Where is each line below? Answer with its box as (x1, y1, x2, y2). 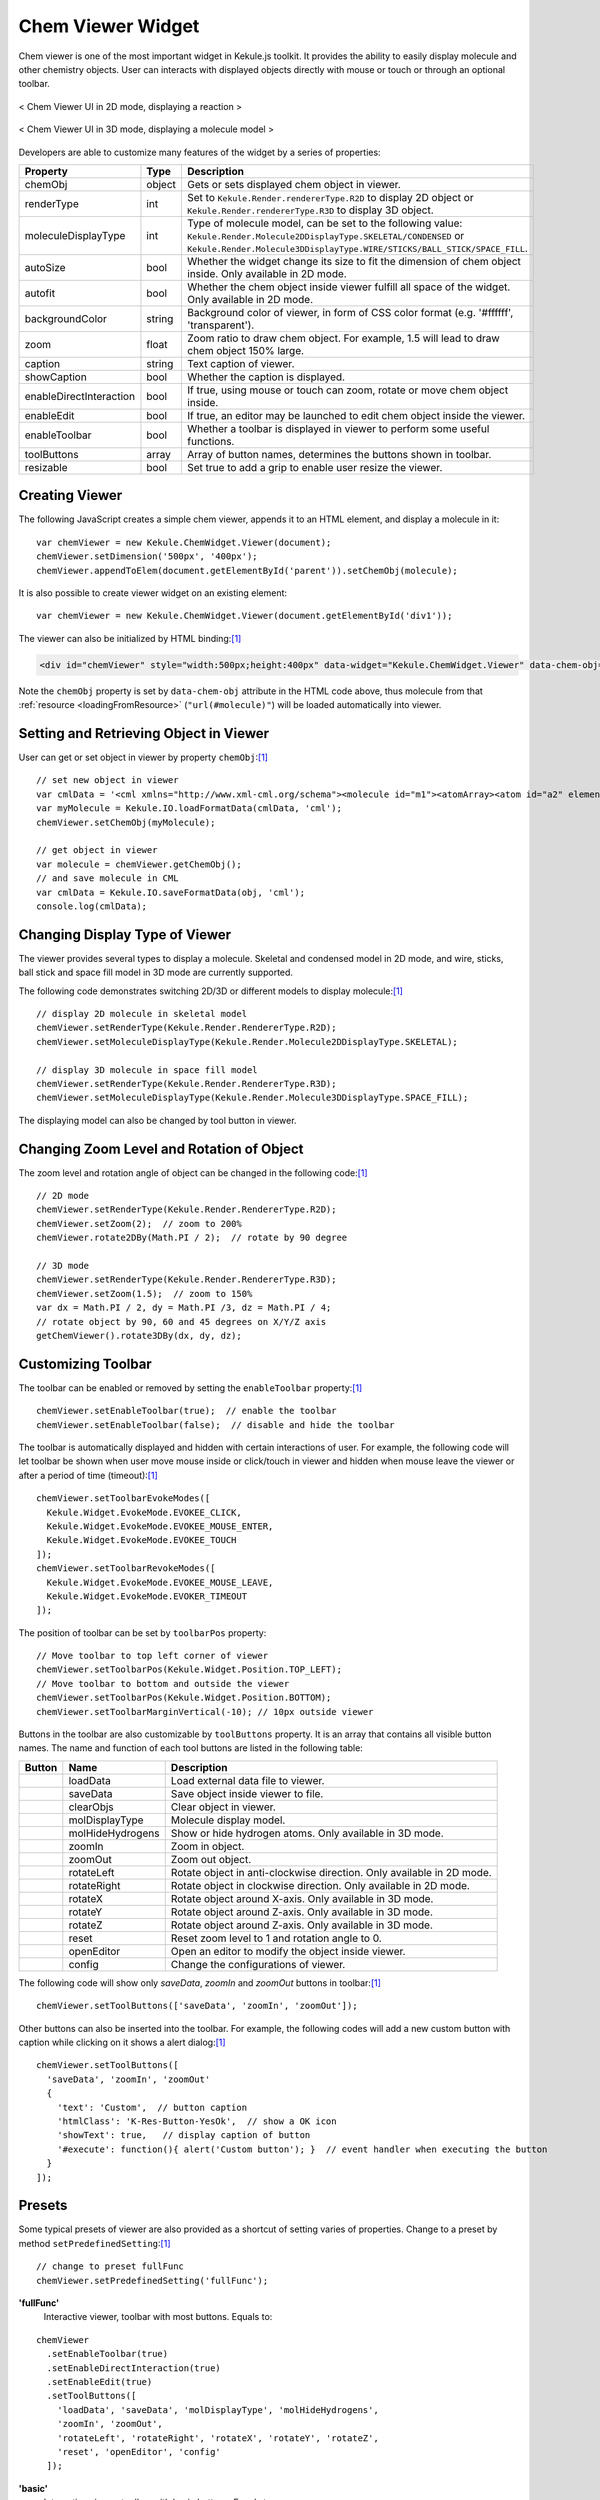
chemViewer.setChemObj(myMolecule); (36, 816, 216, 828)
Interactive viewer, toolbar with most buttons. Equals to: (43, 2311, 273, 2323)
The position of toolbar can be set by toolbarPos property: (18, 1626, 267, 1639)
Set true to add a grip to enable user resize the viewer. (186, 460, 443, 474)
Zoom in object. (170, 1839, 245, 1853)
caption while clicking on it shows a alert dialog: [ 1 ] (18, 2036, 226, 2048)
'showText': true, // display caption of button (56, 2130, 311, 2141)
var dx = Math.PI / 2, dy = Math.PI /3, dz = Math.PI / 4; (36, 1302, 332, 1314)
